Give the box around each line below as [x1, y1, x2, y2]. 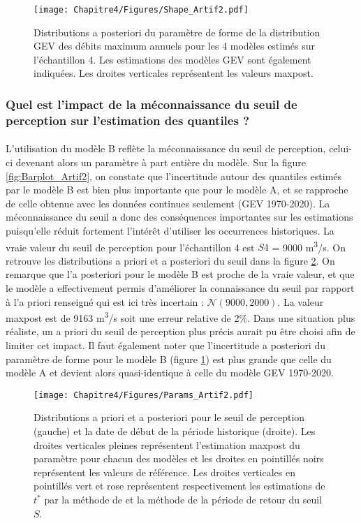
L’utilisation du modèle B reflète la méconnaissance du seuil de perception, [6, 141, 326, 156]
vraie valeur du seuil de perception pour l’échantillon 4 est [6, 240, 255, 254]
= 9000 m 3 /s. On [272, 237, 346, 254]
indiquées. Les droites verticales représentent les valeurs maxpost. [34, 66, 314, 80]
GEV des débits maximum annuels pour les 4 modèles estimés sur [34, 38, 316, 53]
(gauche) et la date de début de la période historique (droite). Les [34, 424, 316, 439]
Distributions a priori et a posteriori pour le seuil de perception [34, 410, 305, 425]
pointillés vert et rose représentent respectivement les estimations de [34, 478, 325, 493]
